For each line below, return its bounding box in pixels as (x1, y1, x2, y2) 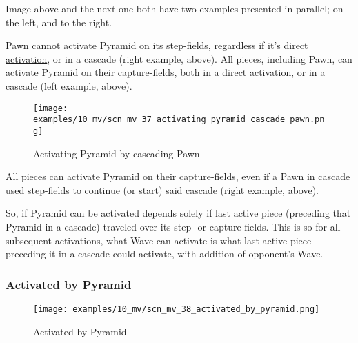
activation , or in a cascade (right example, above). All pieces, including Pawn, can (6, 51, 352, 66)
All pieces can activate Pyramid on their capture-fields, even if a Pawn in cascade (6, 169, 350, 184)
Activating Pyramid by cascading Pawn (33, 146, 200, 160)
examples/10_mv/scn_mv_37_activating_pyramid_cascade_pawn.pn (33, 115, 325, 125)
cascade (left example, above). (6, 78, 132, 92)
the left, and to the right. (6, 14, 112, 29)
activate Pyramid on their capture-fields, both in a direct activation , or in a (6, 65, 326, 79)
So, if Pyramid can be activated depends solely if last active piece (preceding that (6, 206, 351, 220)
